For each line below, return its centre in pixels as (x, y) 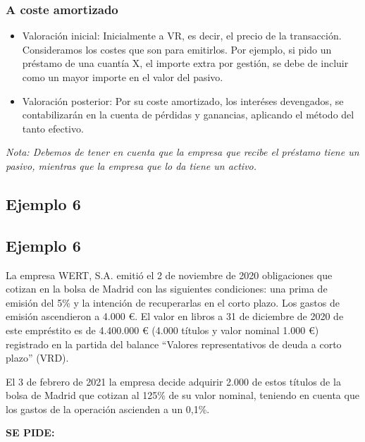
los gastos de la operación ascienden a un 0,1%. (108, 409)
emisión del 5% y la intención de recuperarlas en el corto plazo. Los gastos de (173, 302)
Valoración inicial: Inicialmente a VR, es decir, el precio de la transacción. (182, 36)
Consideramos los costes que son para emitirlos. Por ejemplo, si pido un (177, 49)
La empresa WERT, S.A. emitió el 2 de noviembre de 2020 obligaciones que (169, 275)
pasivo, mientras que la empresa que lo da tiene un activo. (131, 165)
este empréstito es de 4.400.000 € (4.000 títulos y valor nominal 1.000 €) (162, 330)
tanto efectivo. (53, 128)
